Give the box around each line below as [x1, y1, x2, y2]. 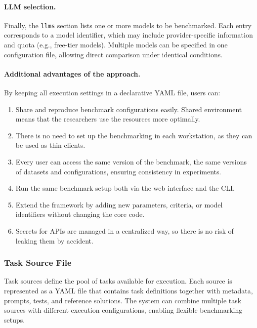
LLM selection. [4, 1, 56, 11]
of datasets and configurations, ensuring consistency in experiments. [15, 166, 221, 176]
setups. [4, 314, 25, 325]
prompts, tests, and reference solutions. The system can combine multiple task [4, 295, 242, 305]
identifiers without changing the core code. [15, 209, 145, 219]
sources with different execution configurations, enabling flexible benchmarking [4, 305, 243, 315]
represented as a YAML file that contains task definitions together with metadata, [4, 285, 253, 295]
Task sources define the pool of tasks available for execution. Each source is [4, 276, 232, 286]
